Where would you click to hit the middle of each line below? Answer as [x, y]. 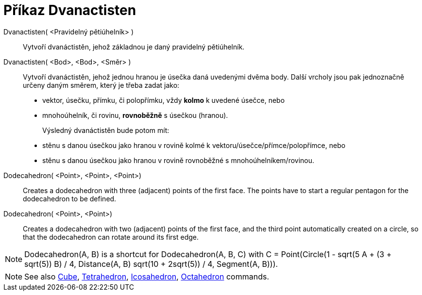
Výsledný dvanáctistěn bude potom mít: [106, 130]
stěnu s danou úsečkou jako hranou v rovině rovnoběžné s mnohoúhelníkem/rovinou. [178, 160]
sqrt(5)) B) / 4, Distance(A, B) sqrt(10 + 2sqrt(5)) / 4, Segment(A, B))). [151, 264]
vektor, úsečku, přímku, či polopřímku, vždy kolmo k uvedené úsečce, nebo [164, 100]
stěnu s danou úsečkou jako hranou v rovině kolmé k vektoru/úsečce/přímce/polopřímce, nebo [194, 145]
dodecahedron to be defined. [70, 198]
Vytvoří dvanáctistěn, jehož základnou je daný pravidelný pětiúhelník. [134, 47]
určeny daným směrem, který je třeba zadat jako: [101, 85]
